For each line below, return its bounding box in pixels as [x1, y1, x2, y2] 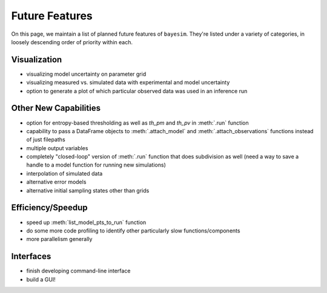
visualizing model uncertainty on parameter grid [26, 70, 147, 77]
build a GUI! [26, 275, 56, 283]
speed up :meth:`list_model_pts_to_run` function [26, 219, 147, 226]
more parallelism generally [26, 235, 93, 243]
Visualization [11, 54, 62, 65]
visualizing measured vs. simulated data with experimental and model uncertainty [26, 79, 230, 86]
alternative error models [26, 179, 87, 186]
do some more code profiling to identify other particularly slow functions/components [26, 227, 240, 234]
